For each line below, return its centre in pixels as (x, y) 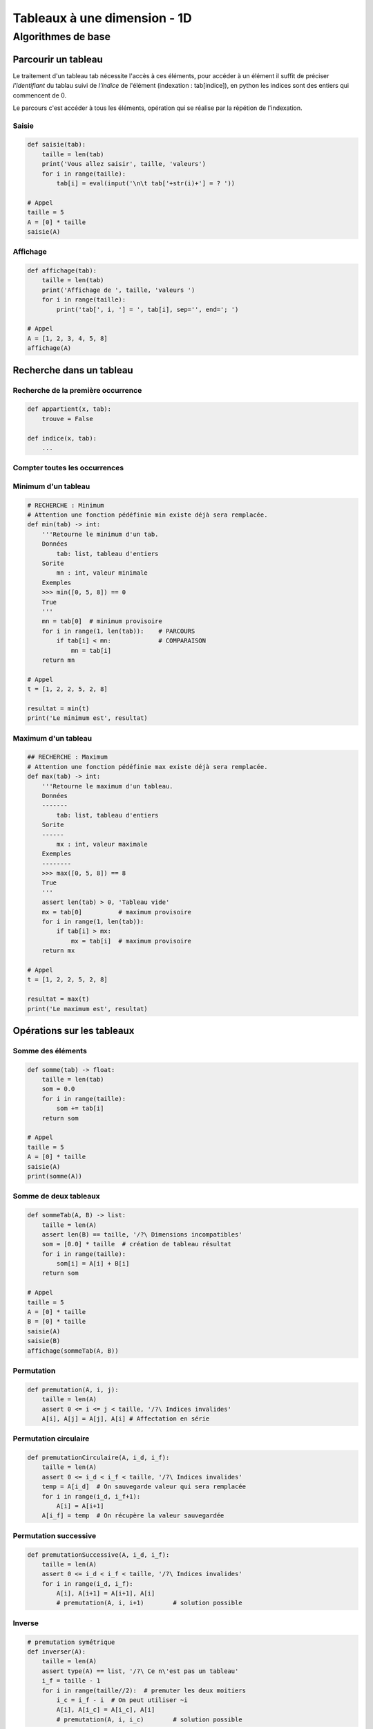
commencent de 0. (40, 95)
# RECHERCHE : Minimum (66, 505)
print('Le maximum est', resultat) (87, 1009)
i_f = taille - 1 (71, 1681)
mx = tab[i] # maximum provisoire (131, 941)
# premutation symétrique (71, 1642)
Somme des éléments (50, 1051)
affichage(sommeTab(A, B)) (73, 1351)
